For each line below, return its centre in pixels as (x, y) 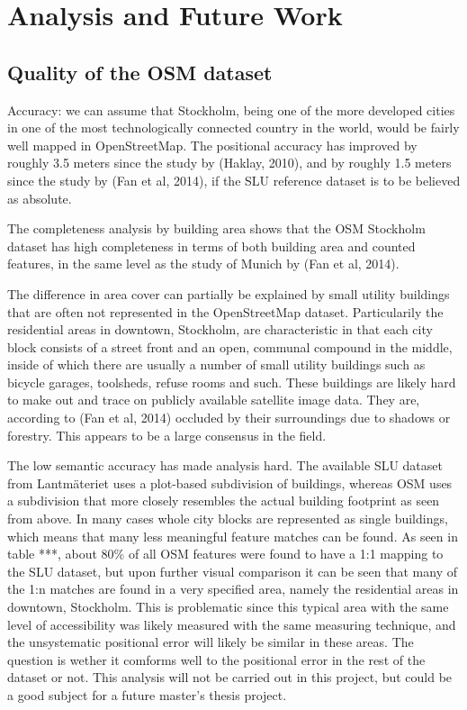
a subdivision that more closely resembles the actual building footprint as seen (224, 501)
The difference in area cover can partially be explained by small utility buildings (229, 293)
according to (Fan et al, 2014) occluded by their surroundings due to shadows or (229, 418)
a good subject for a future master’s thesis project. (147, 694)
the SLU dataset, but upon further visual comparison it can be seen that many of (232, 571)
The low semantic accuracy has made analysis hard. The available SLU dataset (225, 465)
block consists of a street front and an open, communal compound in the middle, (230, 346)
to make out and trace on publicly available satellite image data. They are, (214, 400)
